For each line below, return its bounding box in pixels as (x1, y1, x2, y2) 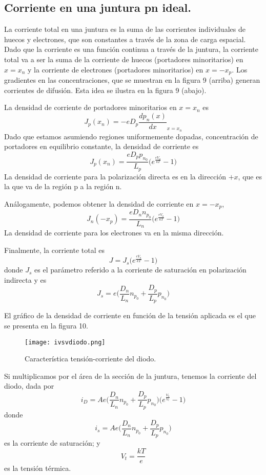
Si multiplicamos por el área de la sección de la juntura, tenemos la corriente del (4, 370, 257, 381)
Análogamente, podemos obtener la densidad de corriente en (4, 198, 194, 209)
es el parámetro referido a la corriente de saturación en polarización (34, 264, 247, 275)
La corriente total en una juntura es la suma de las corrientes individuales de (4, 24, 245, 34)
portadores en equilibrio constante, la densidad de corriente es (4, 141, 199, 152)
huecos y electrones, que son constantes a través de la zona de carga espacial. (4, 33, 246, 44)
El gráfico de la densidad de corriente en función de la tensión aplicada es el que (4, 310, 256, 321)
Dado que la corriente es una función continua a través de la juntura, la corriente (4, 44, 259, 54)
